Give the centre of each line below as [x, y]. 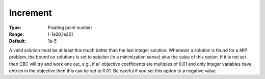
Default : [18, 41]
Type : [15, 27]
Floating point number [70, 27]
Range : [16, 34]
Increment [31, 13]
